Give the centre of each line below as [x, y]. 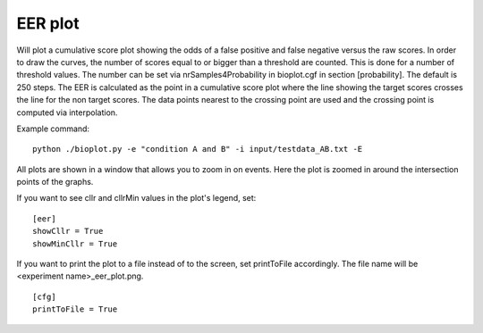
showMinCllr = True [75, 244]
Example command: [53, 129]
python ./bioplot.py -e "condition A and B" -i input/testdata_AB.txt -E [198, 149]
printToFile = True [75, 309]
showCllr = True [68, 231]
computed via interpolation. [67, 112]
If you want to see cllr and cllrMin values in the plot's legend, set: [136, 198]
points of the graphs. [55, 182]
